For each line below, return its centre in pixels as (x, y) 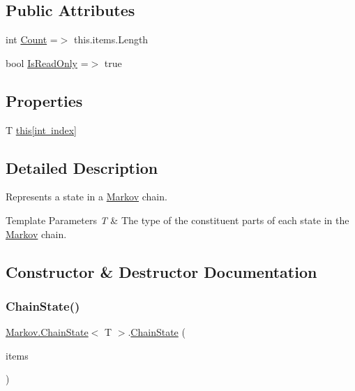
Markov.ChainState (47, 332)
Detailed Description (82, 167)
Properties (44, 100)
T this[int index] (41, 130)
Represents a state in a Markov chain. (86, 197)
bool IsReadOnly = (47, 62)
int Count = (32, 39)
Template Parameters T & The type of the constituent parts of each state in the (177, 220)
